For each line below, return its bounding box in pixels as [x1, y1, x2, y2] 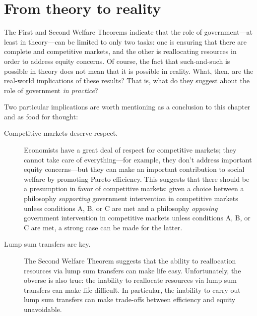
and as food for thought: [4, 111, 78, 121]
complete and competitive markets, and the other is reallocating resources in [4, 46, 237, 56]
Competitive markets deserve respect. [4, 128, 118, 138]
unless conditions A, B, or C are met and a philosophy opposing [24, 203, 218, 213]
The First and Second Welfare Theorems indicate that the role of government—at [4, 27, 253, 37]
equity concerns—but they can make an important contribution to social [24, 164, 245, 174]
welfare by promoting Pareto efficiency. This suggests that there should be [24, 173, 250, 184]
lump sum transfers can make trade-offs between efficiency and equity [24, 294, 236, 305]
